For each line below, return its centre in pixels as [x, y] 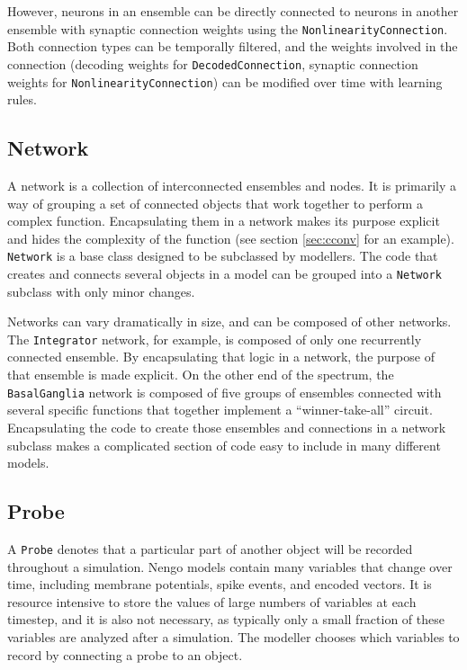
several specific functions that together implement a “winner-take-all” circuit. [220, 410]
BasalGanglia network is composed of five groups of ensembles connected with [225, 392]
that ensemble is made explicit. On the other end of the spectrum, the [201, 375]
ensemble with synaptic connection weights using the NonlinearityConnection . [228, 28]
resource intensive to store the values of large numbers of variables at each [212, 601]
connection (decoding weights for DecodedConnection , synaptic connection [213, 63]
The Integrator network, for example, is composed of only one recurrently [215, 339]
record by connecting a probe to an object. [125, 654]
